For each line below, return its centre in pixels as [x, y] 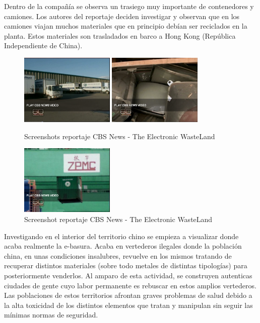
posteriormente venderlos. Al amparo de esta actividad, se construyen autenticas [128, 275]
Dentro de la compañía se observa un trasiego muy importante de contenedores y [129, 6]
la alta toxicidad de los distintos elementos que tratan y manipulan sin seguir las [128, 305]
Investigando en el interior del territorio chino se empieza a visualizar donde [121, 236]
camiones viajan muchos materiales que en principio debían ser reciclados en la [126, 26]
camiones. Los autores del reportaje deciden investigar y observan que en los [122, 16]
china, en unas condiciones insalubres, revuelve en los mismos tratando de [118, 255]
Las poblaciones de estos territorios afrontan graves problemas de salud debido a [128, 295]
